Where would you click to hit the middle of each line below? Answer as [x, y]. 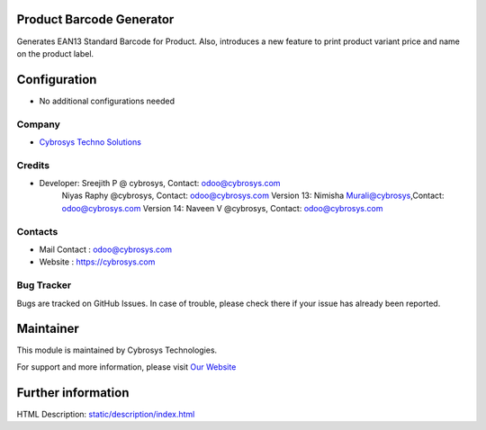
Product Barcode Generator [95, 19]
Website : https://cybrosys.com [97, 262]
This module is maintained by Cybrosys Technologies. [117, 350]
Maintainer [48, 329]
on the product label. [55, 53]
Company [38, 124]
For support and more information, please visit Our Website [126, 367]
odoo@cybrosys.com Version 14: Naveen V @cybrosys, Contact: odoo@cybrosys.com [222, 208]
